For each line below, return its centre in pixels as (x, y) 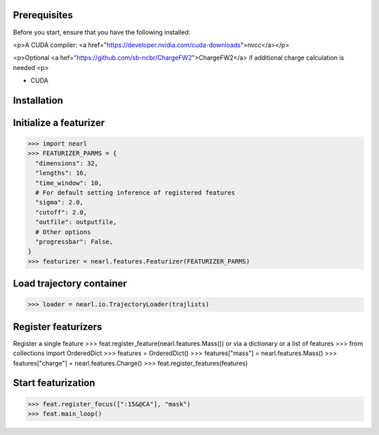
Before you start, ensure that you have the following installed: (102, 32)
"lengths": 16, (61, 173)
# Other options (63, 232)
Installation (38, 101)
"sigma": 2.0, (60, 202)
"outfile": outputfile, (76, 222)
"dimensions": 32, (67, 163)
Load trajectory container (70, 284)
